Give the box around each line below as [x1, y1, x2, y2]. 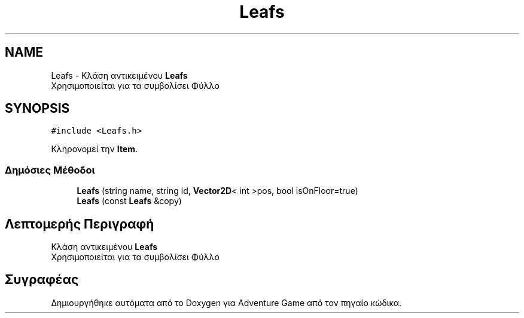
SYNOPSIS [5, 101, 70, 116]
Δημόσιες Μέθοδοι [5, 163, 95, 176]
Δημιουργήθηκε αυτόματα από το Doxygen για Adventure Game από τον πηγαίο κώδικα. [51, 297, 402, 308]
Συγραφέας [5, 272, 79, 288]
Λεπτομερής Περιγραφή [5, 216, 154, 231]
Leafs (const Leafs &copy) [77, 196, 182, 206]
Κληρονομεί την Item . [51, 144, 138, 155]
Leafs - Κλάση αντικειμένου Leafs [51, 70, 188, 81]
